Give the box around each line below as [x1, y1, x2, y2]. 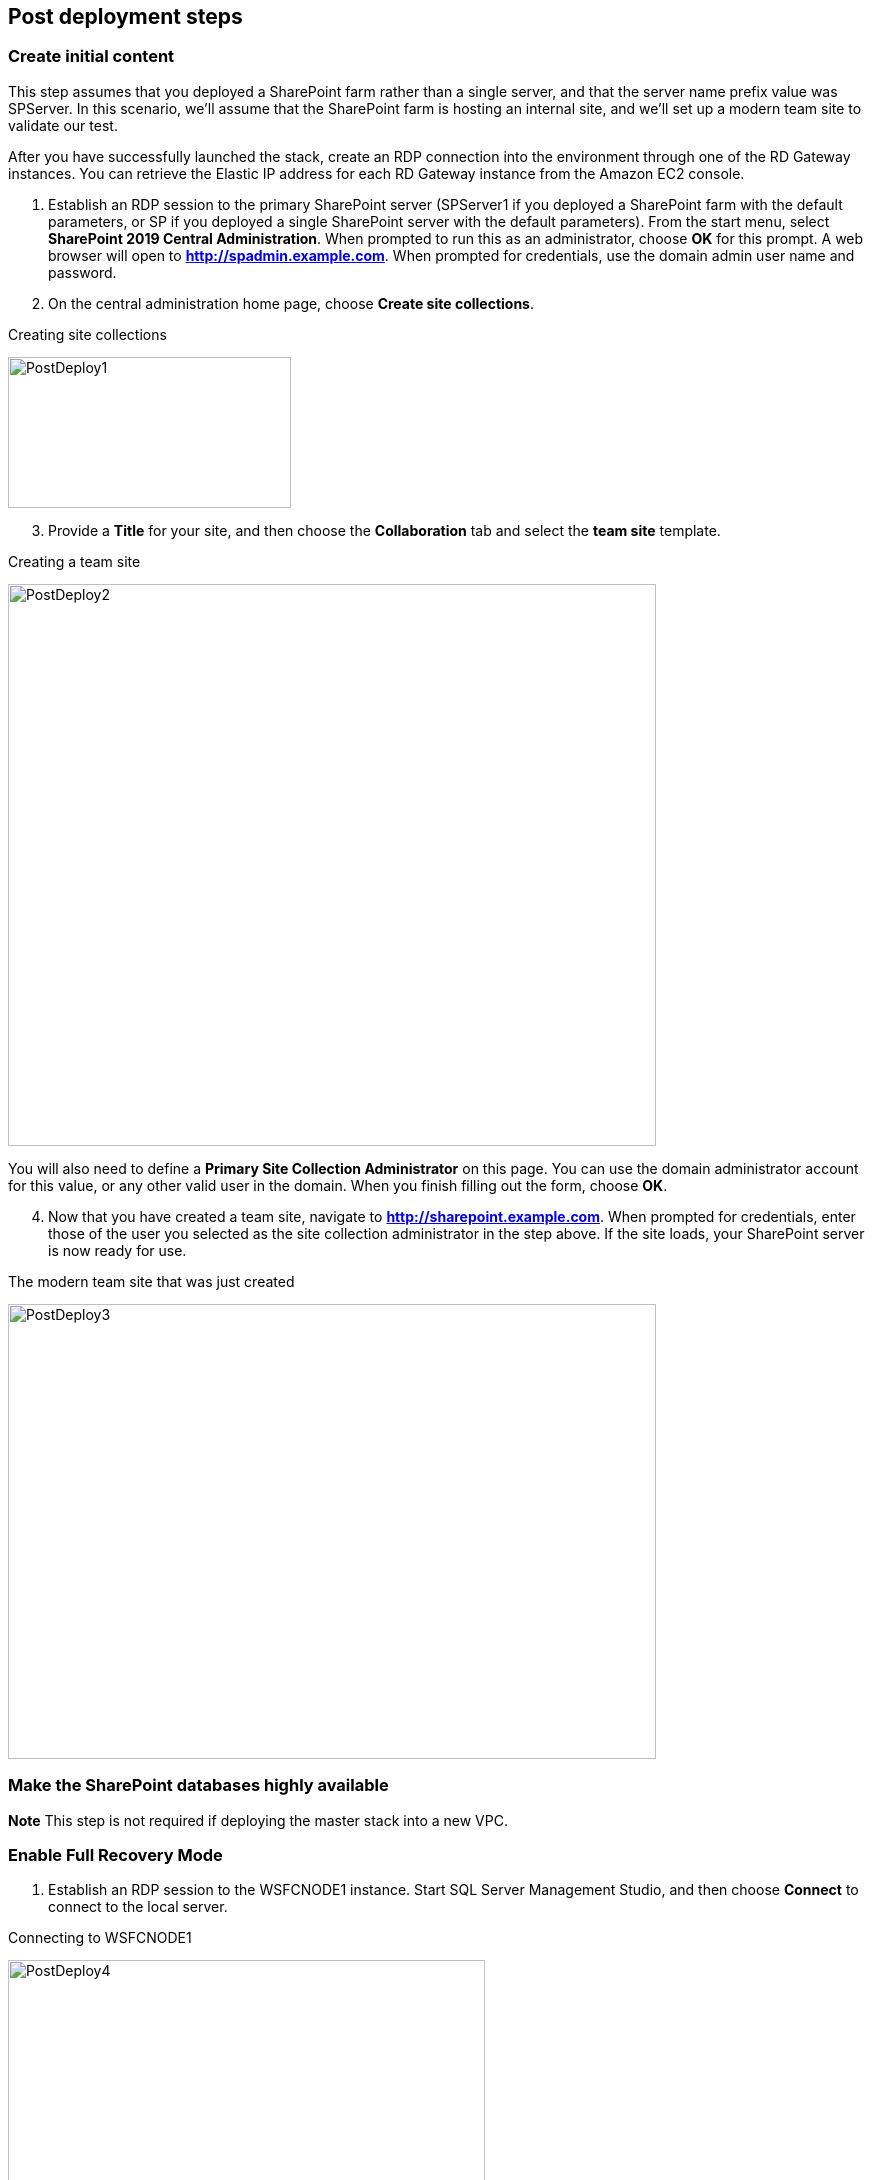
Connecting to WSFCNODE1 [8, 1929, 192, 1947]
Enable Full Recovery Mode [8, 1844, 223, 1865]
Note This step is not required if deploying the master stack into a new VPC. [8, 1811, 508, 1829]
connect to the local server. [48, 1898, 228, 1916]
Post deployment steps [8, 4, 243, 29]
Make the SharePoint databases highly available [8, 1775, 389, 1796]
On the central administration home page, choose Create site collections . [48, 294, 535, 312]
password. [48, 263, 117, 281]
